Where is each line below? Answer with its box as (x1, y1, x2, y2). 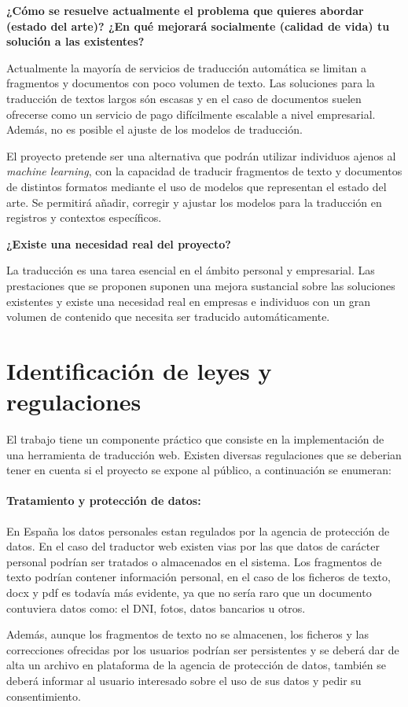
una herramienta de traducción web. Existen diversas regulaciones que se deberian (6, 446, 402, 462)
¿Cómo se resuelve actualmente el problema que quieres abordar (6, 2, 364, 18)
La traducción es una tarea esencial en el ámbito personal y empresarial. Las (6, 262, 375, 278)
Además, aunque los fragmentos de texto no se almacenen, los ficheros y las (6, 626, 369, 643)
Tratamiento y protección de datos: (6, 492, 201, 509)
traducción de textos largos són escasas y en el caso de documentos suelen (6, 90, 362, 106)
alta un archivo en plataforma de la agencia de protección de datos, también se (6, 657, 386, 673)
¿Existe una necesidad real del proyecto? (6, 235, 231, 252)
